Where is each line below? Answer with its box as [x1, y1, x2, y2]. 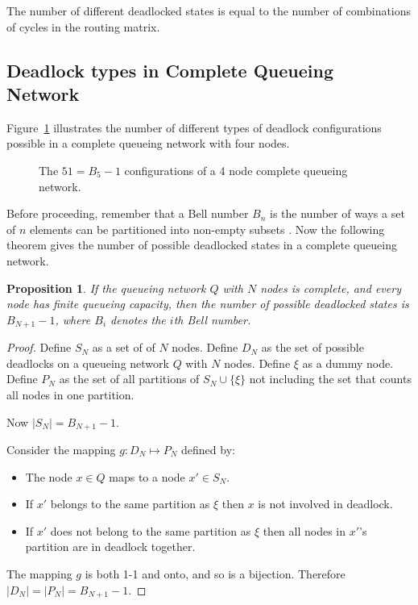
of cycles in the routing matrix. [6, 18, 160, 35]
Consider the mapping [6, 441, 116, 457]
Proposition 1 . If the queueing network [6, 279, 206, 296]
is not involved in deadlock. [258, 495, 393, 512]
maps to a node [109, 468, 185, 485]
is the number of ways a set [270, 205, 405, 222]
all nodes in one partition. [6, 386, 135, 403]
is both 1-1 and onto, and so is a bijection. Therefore [85, 565, 346, 582]
